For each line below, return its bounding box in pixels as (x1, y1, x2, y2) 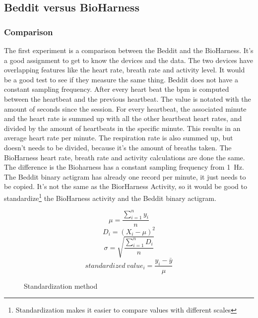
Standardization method (24, 280, 98, 291)
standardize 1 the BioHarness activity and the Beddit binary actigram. (4, 191, 216, 203)
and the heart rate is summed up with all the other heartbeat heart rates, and (4, 113, 242, 124)
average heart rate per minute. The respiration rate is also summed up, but (4, 132, 233, 143)
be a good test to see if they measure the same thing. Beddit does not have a (4, 74, 238, 84)
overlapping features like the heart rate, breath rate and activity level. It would (4, 64, 245, 75)
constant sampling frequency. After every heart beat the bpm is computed (4, 84, 229, 94)
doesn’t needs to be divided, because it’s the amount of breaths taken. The (4, 142, 232, 152)
